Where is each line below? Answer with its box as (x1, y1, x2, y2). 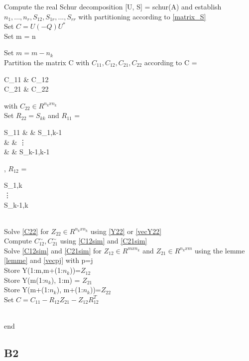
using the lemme (195, 245, 245, 255)
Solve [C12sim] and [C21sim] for (4, 245, 102, 255)
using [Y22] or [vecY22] (90, 226, 162, 236)
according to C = (144, 57, 197, 67)
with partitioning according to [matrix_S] (78, 11, 206, 21)
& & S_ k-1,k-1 (4, 146, 50, 157)
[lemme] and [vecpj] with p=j (4, 255, 93, 265)
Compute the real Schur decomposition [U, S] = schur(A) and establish (4, 1, 222, 11)
